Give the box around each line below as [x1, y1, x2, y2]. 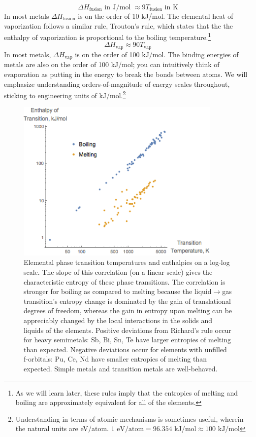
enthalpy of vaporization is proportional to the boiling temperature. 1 [4, 31, 211, 42]
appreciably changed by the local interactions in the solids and [24, 315, 212, 325]
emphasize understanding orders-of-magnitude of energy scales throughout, [4, 78, 230, 89]
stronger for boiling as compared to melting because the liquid [24, 286, 212, 296]
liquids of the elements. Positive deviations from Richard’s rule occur [24, 325, 231, 335]
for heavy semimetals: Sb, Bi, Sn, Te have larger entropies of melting [24, 334, 231, 345]
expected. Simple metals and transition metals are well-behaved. [24, 363, 218, 373]
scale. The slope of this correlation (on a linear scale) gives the [24, 267, 213, 277]
